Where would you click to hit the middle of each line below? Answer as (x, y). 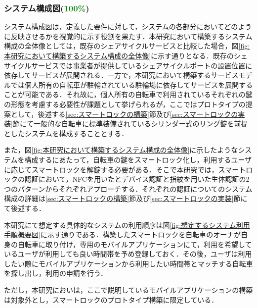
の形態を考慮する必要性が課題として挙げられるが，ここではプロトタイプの (125, 104)
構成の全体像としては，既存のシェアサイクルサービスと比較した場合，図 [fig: (127, 46)
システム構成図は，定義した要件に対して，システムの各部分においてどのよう (128, 26)
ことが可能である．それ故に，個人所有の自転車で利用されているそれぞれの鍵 (128, 94)
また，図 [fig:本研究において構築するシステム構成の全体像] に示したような (121, 150)
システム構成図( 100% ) (47, 8)
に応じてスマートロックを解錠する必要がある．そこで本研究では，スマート (125, 169)
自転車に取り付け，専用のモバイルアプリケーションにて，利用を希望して (135, 244)
